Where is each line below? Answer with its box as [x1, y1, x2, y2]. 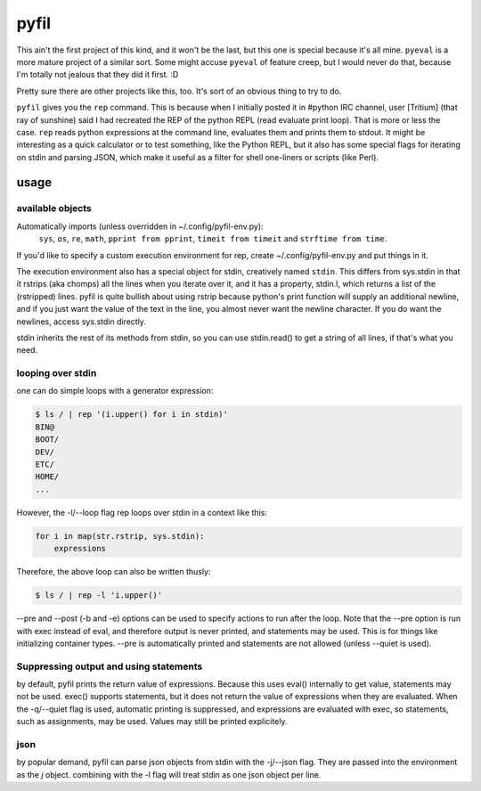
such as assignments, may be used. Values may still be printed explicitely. [16, 716, 289, 727]
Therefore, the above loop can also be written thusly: [16, 567, 211, 577]
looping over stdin [16, 367, 97, 379]
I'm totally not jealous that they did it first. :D [16, 69, 179, 80]
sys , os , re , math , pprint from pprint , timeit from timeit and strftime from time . [38, 233, 387, 244]
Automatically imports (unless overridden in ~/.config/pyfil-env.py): [16, 221, 264, 232]
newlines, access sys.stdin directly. [16, 316, 147, 327]
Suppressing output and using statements [16, 660, 203, 673]
